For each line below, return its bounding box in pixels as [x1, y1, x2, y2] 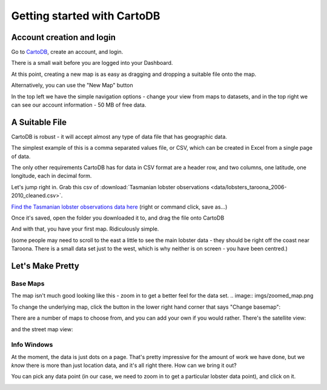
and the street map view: [11, 325, 73, 333]
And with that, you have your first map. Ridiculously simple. [11, 225, 159, 233]
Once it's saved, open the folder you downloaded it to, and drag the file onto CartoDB [11, 214, 225, 221]
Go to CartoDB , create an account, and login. [11, 49, 124, 56]
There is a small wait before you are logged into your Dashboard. [11, 59, 173, 67]
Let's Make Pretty [11, 261, 80, 271]
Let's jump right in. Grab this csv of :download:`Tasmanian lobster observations [11, 183, 210, 190]
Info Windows [11, 340, 53, 349]
